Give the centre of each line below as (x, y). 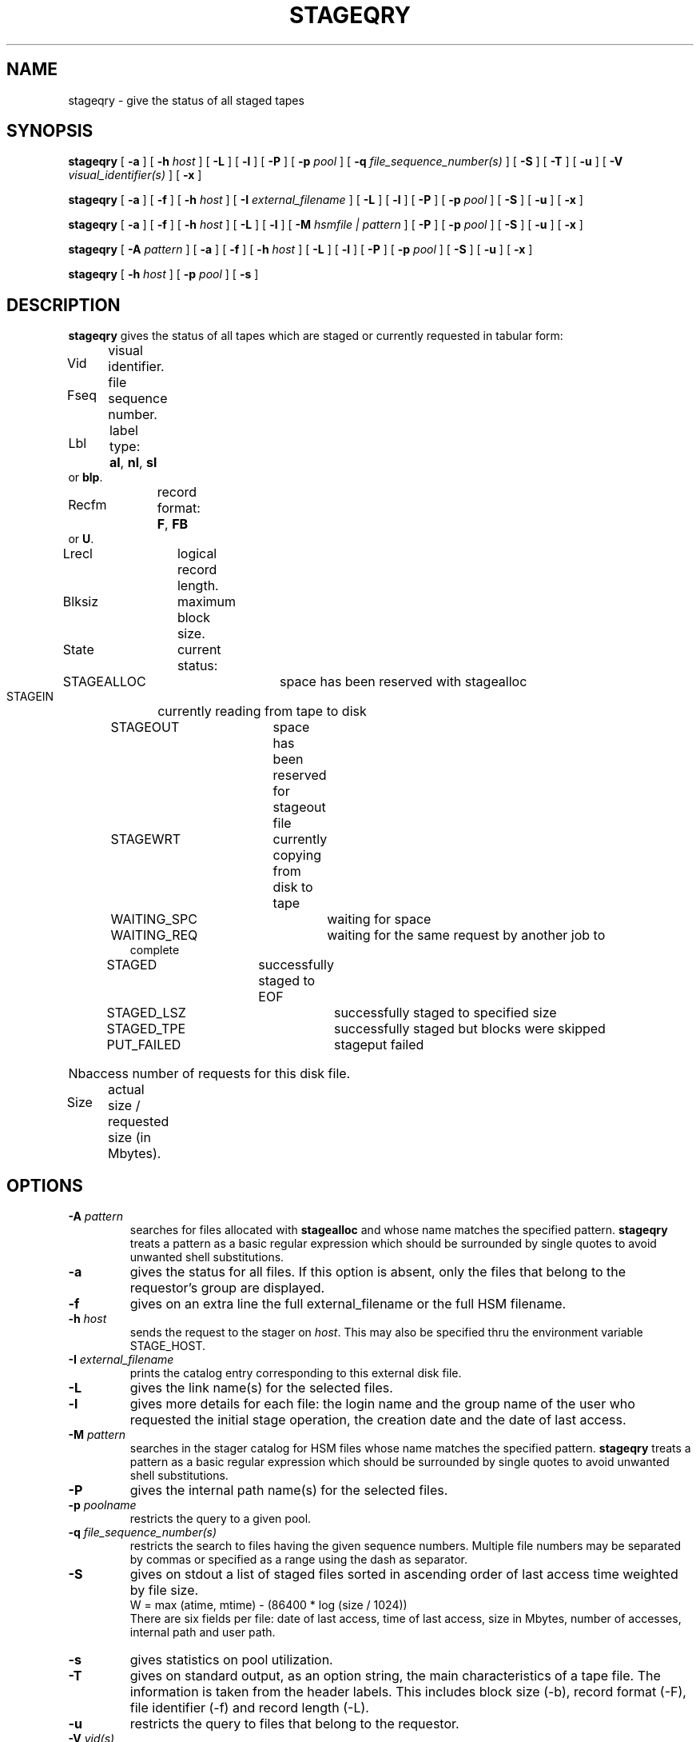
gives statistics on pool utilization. (231, 1660)
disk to (293, 887)
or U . (81, 539)
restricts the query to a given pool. (221, 1519)
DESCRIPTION (64, 305)
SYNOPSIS (50, 131)
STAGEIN (30, 697)
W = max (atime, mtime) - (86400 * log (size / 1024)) (268, 1605)
